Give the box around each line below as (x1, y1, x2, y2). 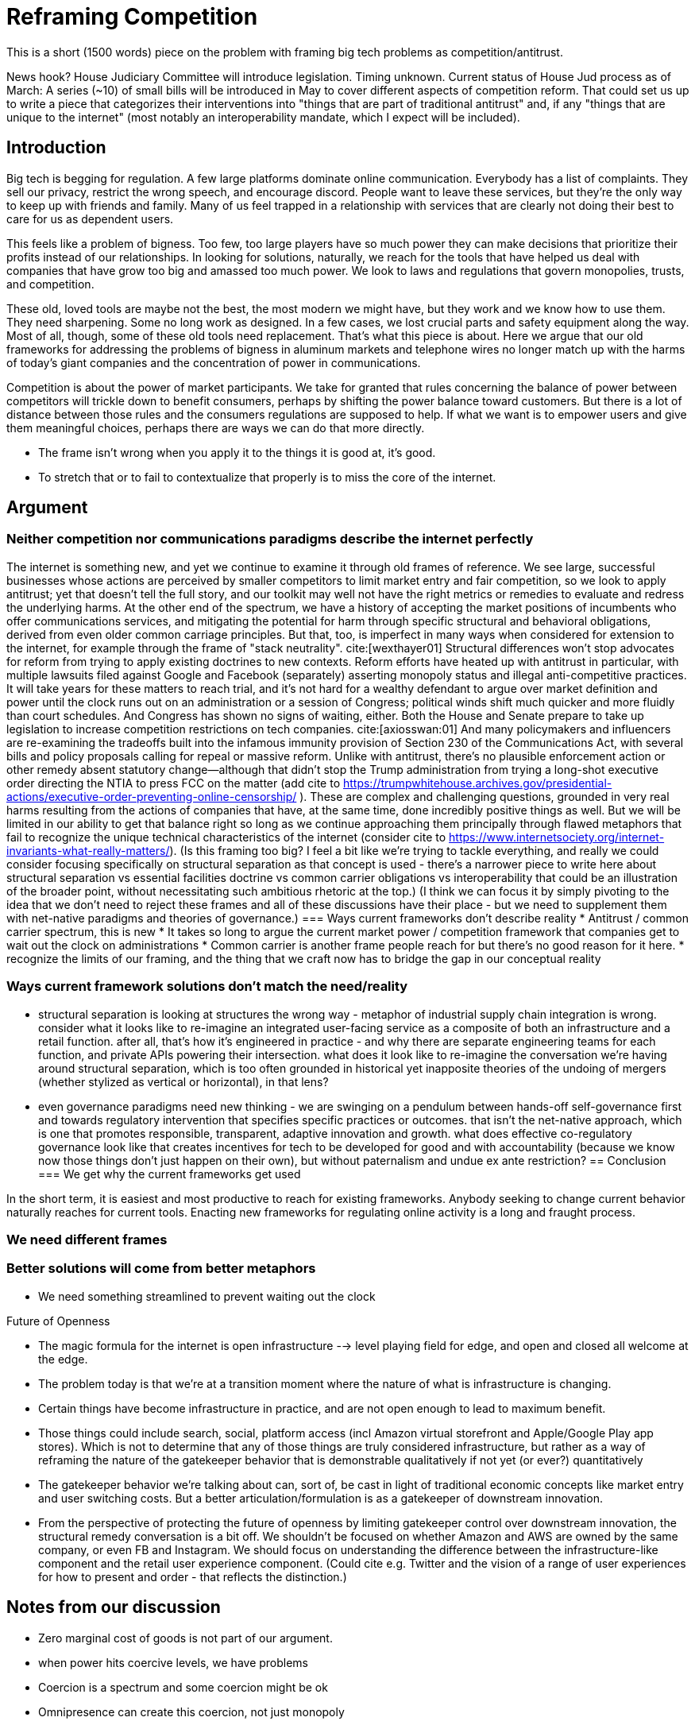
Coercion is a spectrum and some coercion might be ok (38, 1680, 328, 1694)
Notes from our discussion (6, 1597, 221, 1618)
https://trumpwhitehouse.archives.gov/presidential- (342, 775, 612, 790)
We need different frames (6, 1231, 168, 1247)
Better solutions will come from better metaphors (6, 1260, 316, 1277)
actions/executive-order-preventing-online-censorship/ (6, 789, 297, 803)
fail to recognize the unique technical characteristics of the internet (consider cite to (6, 830, 446, 844)
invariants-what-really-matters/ (6, 843, 170, 857)
